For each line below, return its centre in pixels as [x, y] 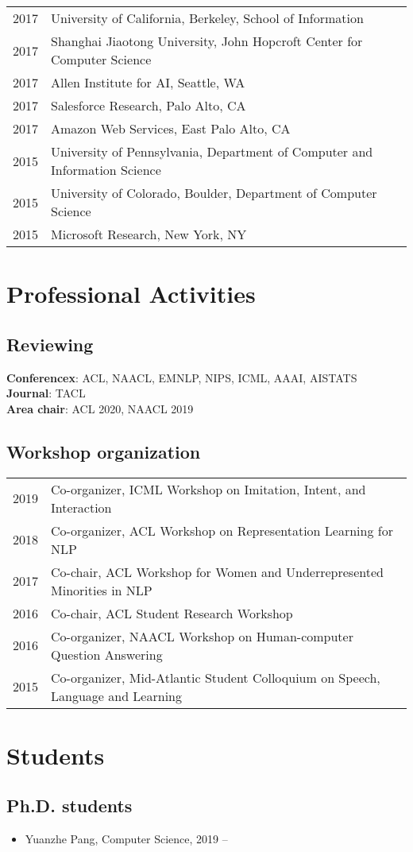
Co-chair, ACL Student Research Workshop [172, 613]
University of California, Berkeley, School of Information [207, 18]
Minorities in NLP [102, 590]
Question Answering [107, 654]
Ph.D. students [69, 806]
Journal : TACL [46, 393]
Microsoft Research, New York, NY [149, 234]
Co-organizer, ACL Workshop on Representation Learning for [222, 530]
